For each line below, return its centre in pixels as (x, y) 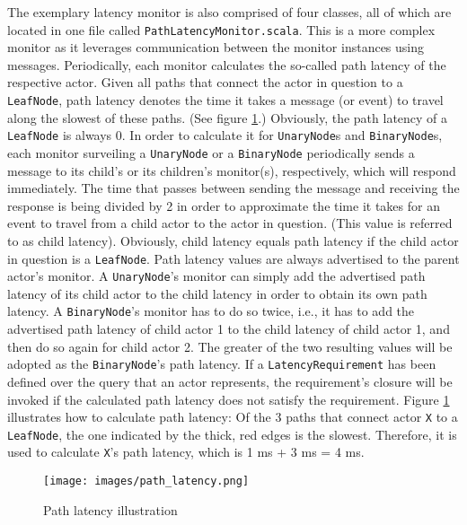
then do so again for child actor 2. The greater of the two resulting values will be (230, 346)
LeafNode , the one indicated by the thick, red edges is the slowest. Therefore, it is (232, 434)
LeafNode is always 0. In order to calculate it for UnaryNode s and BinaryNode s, (225, 135)
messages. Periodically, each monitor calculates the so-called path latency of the (227, 64)
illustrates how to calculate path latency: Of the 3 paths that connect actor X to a (233, 417)
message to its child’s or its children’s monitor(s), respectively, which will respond (232, 170)
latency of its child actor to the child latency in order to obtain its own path (217, 293)
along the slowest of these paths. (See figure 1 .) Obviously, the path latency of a (228, 117)
